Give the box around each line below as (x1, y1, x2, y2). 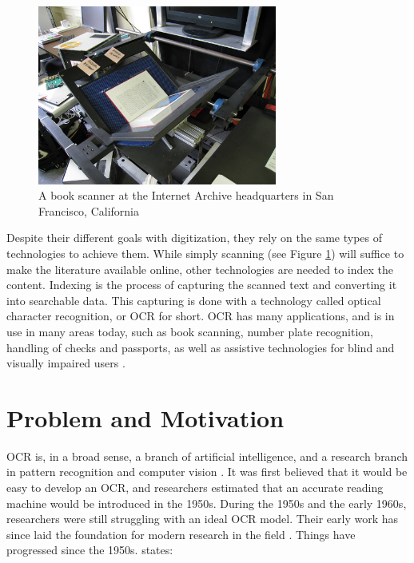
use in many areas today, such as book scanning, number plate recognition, (6, 323, 374, 339)
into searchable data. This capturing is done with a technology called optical (6, 291, 381, 308)
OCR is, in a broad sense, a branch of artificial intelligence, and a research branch (6, 447, 408, 464)
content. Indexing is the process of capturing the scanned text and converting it (6, 276, 397, 293)
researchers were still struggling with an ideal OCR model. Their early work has (6, 510, 399, 527)
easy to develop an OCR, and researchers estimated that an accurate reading (6, 479, 384, 496)
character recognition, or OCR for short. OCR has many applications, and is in (6, 307, 395, 324)
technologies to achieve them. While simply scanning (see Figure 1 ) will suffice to (6, 244, 404, 261)
